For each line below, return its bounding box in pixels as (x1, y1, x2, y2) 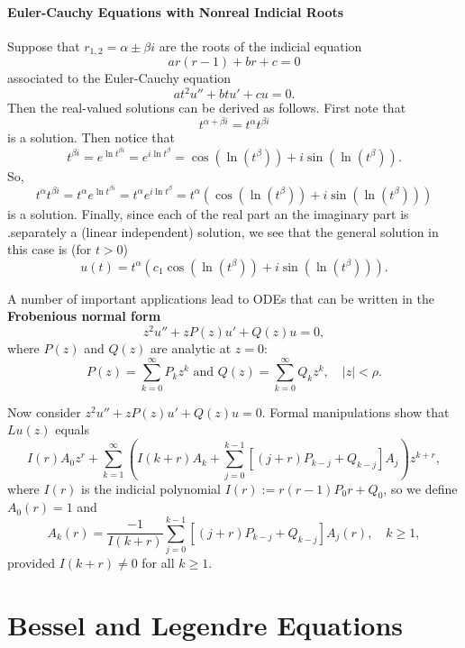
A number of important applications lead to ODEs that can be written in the (7, 288, 434, 307)
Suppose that (7, 36, 80, 55)
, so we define (383, 479, 458, 497)
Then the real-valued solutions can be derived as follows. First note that (7, 98, 406, 117)
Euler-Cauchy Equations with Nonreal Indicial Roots (7, 2, 344, 21)
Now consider (7, 402, 81, 421)
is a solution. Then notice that (7, 128, 176, 147)
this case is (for (7, 240, 92, 259)
